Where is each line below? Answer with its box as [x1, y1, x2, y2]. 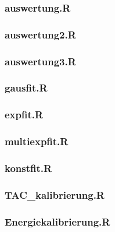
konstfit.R [5, 160, 52, 175]
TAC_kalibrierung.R [5, 187, 105, 202]
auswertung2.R [5, 27, 76, 41]
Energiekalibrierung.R [5, 214, 110, 229]
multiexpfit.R [5, 134, 69, 149]
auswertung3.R [5, 54, 76, 68]
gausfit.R [5, 80, 48, 95]
